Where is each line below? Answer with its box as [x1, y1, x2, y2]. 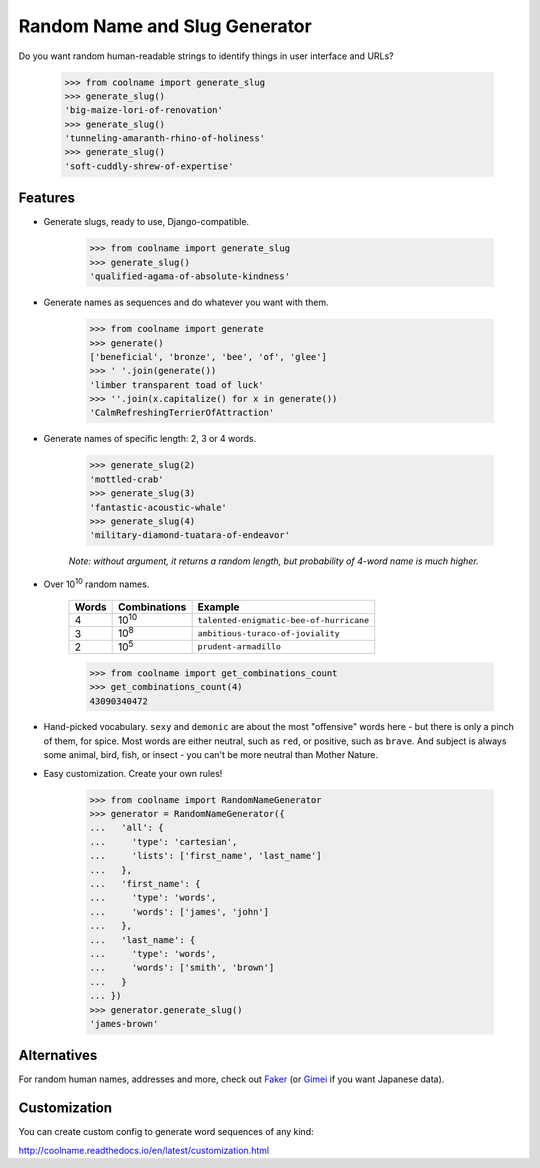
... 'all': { [89, 822, 164, 834]
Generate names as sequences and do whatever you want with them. [43, 296, 329, 309]
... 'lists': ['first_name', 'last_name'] [89, 850, 322, 862]
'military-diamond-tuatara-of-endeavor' [89, 530, 290, 541]
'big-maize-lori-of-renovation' [64, 105, 224, 116]
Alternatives [18, 1047, 98, 1064]
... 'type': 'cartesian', [89, 836, 238, 847]
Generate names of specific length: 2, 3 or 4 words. [43, 433, 257, 445]
